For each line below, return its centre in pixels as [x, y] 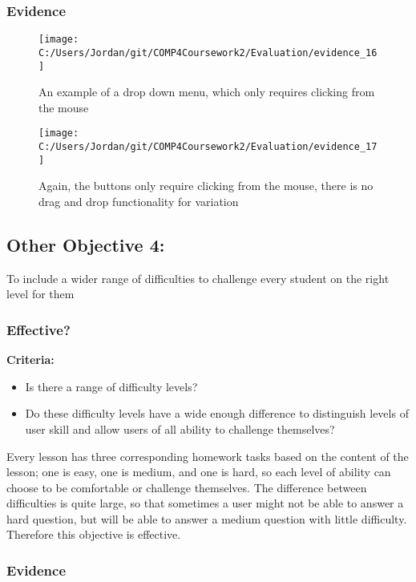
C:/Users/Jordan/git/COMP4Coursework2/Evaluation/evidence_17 [208, 147]
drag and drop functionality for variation [139, 201]
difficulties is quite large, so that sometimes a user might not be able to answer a [205, 503]
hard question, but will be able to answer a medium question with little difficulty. [207, 518]
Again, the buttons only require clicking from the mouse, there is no [206, 186]
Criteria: [30, 360]
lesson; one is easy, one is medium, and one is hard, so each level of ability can [199, 472]
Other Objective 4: [86, 244]
